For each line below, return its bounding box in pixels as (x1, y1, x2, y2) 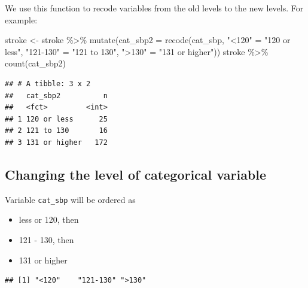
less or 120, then (19, 213, 79, 226)
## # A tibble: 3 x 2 (5, 79, 91, 88)
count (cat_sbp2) (5, 57, 66, 69)
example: (5, 13, 38, 26)
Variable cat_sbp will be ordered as (5, 193, 136, 205)
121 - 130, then (19, 233, 74, 245)
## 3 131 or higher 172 (5, 138, 108, 147)
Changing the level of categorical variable (5, 165, 267, 183)
